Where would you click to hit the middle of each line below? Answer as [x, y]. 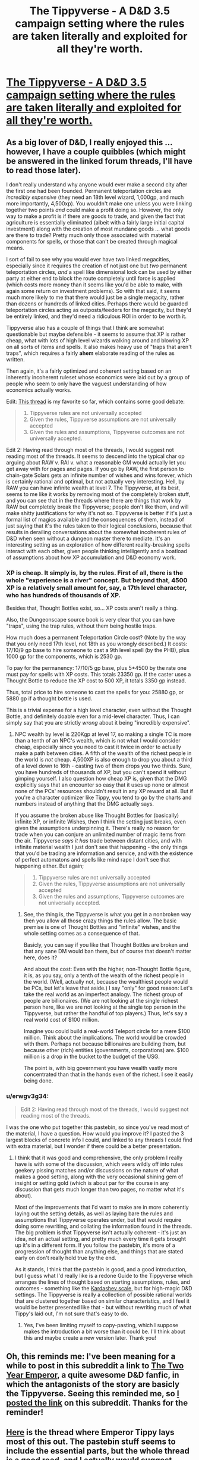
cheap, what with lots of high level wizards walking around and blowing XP [97, 340]
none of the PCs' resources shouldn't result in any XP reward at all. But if [104, 791]
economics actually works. [39, 390]
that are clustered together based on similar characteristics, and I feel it [102, 1301]
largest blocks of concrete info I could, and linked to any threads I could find [99, 1140]
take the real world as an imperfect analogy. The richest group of [103, 994]
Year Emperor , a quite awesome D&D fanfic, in [93, 1375]
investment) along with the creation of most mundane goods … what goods [98, 229]
